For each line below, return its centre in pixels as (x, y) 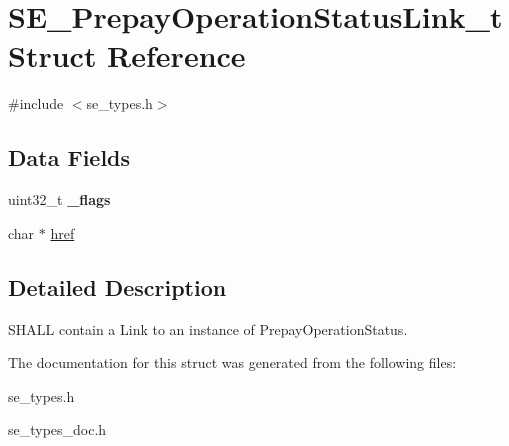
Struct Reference (127, 55)
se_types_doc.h (57, 429)
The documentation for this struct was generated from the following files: (232, 362)
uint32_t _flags (59, 199)
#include (36, 103)
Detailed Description (117, 286)
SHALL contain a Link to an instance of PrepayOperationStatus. (208, 328)
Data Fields (69, 157)
